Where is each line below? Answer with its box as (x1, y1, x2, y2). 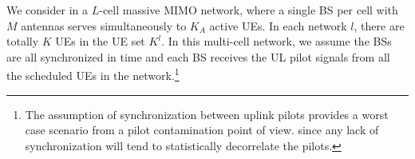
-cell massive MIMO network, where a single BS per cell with (99, 2, 398, 18)
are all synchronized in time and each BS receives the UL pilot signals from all (6, 48, 390, 65)
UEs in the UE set (55, 33, 145, 50)
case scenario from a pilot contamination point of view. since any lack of (25, 121, 379, 138)
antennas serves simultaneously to (21, 17, 187, 34)
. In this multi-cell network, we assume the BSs (161, 33, 392, 50)
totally (6, 33, 39, 50)
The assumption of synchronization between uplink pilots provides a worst (25, 105, 389, 122)
